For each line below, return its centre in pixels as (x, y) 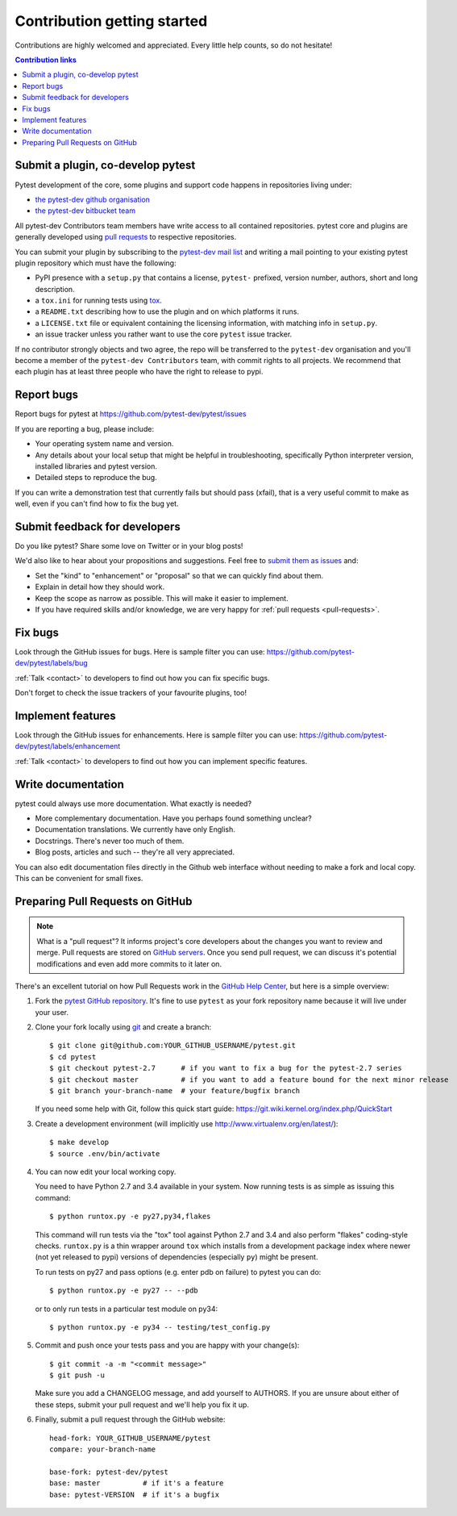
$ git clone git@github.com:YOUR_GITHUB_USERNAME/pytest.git (172, 1046)
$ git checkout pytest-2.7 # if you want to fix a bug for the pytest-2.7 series (226, 1068)
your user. (52, 1012)
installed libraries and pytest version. (96, 466)
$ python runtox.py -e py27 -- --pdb (124, 1290)
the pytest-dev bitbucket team (85, 211)
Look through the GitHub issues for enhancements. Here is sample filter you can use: (156, 735)
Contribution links (46, 60)
